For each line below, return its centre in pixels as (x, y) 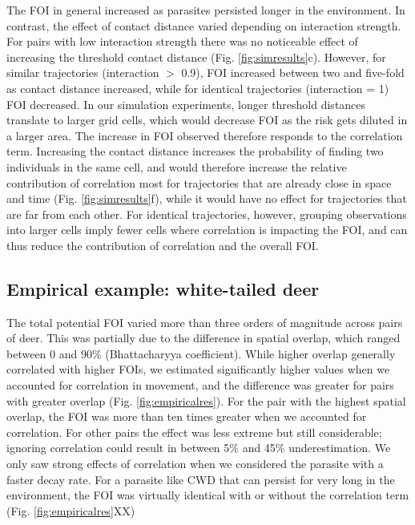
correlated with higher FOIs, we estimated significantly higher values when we (198, 369)
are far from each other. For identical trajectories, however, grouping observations (207, 214)
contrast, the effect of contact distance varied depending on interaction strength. (204, 25)
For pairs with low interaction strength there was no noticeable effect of (182, 41)
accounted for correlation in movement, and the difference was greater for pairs (200, 385)
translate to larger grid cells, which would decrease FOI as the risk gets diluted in (207, 120)
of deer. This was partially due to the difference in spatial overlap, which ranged (203, 338)
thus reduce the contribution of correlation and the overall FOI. (163, 245)
